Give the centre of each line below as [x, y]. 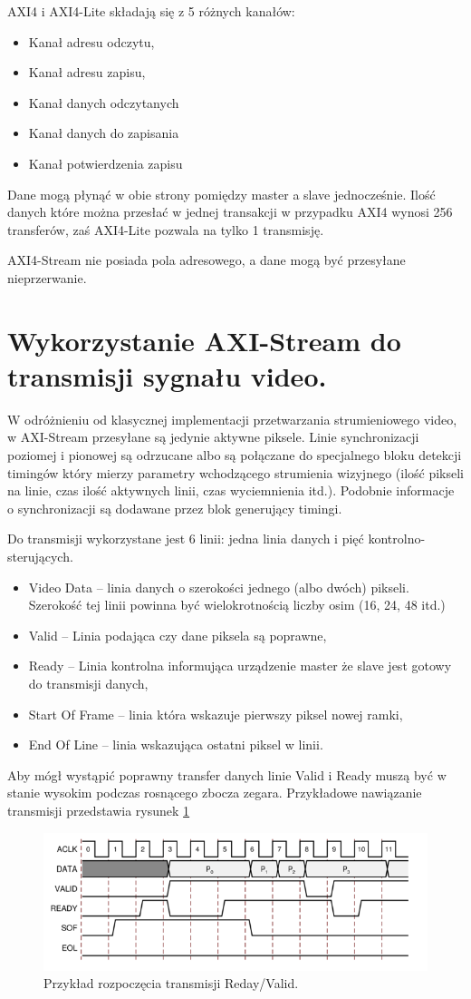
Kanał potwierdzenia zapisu [106, 163]
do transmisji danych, [88, 683]
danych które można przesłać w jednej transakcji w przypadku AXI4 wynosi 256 [230, 212]
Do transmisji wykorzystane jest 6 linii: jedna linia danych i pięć [186, 539]
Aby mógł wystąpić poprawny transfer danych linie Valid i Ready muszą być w [227, 774]
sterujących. [40, 556]
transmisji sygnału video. [167, 375]
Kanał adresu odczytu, [91, 41]
